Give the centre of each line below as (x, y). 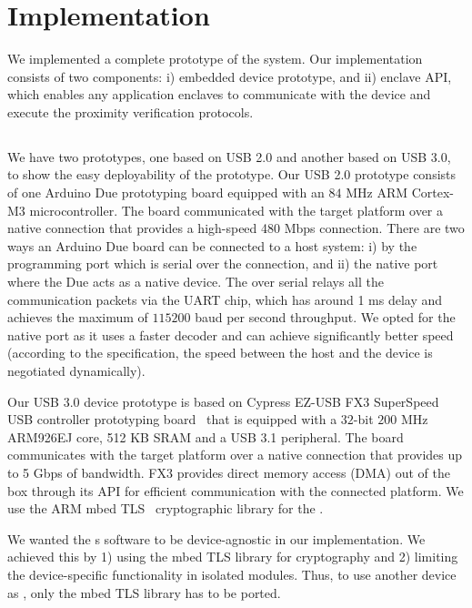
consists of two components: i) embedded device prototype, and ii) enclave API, (230, 76)
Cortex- (432, 193)
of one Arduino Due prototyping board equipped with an (166, 193)
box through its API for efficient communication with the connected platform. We (236, 490)
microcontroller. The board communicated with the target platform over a (236, 210)
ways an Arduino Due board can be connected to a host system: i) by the (212, 245)
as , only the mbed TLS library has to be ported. (144, 592)
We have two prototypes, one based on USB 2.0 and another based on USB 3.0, (229, 156)
